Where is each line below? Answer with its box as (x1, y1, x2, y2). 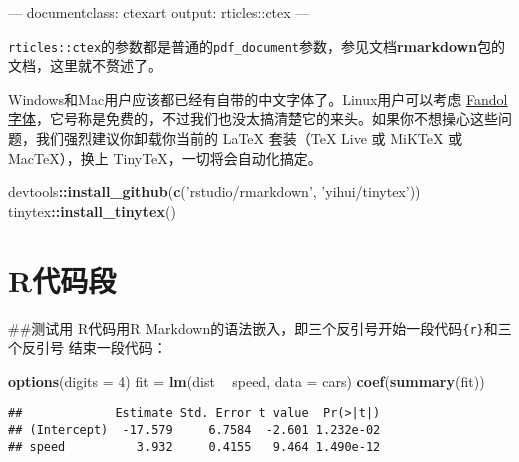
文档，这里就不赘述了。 (8, 55, 162, 76)
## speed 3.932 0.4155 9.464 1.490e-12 (8, 439, 381, 454)
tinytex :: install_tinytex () (8, 200, 176, 221)
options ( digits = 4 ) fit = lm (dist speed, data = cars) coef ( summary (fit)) (8, 370, 485, 391)
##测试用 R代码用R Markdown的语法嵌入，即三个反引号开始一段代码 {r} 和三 (8, 317, 512, 338)
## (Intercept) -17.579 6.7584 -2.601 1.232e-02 (8, 423, 381, 438)
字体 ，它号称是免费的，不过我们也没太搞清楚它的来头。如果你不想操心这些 (8, 108, 498, 129)
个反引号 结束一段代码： (8, 337, 167, 358)
